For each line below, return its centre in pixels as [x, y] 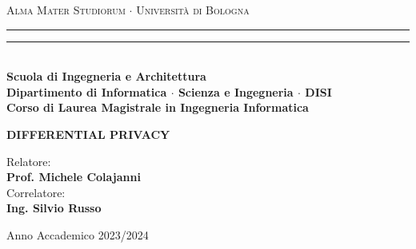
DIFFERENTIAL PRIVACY [88, 134]
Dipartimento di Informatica [87, 91]
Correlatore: [36, 192]
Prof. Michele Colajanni [74, 177]
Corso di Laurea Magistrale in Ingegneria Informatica [158, 107]
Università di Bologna [193, 10]
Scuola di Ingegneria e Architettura [106, 76]
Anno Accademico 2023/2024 [78, 234]
